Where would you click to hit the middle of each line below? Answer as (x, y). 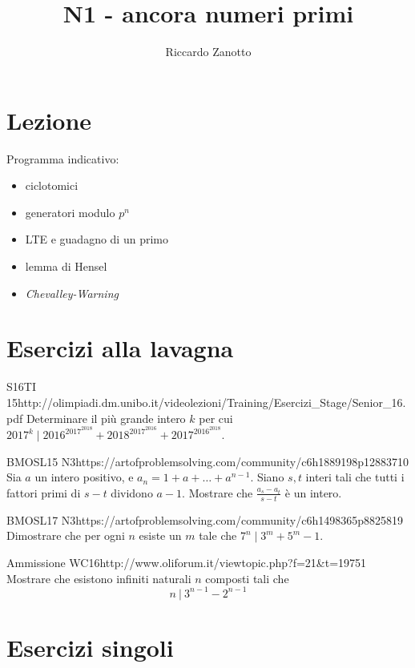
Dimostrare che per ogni (66, 535)
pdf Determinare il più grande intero (96, 418)
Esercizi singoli (90, 647)
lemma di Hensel (66, 266)
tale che (218, 535)
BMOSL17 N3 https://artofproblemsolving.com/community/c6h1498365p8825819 (205, 519)
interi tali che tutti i (355, 477)
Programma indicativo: (63, 158)
